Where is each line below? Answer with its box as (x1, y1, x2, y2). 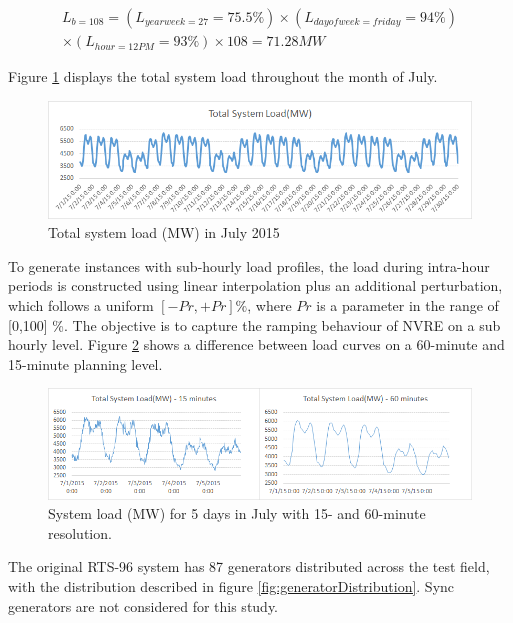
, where (247, 295, 292, 316)
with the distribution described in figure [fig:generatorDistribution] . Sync (8, 576, 455, 597)
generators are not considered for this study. (8, 595, 279, 616)
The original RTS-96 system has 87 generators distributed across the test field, (8, 556, 490, 577)
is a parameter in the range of (316, 295, 499, 316)
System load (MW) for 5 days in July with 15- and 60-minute (48, 503, 426, 524)
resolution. (48, 522, 112, 543)
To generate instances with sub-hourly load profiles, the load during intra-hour (8, 255, 490, 276)
